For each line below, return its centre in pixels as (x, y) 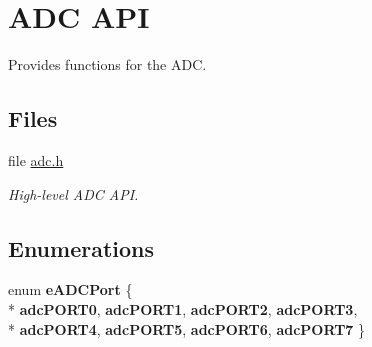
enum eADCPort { (70, 289)
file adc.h (36, 159)
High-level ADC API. (73, 193)
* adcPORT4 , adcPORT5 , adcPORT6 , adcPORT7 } (187, 328)
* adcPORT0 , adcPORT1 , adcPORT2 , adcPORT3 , (183, 308)
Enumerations (81, 247)
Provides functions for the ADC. (107, 64)
